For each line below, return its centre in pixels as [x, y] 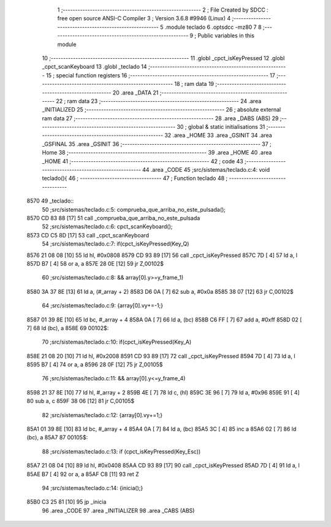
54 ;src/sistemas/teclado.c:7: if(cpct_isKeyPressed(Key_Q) [116, 244]
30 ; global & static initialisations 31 [221, 127]
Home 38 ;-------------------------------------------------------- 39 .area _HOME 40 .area [157, 153]
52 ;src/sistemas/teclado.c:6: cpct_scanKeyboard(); [107, 226]
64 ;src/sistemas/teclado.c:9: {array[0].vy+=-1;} [103, 306]
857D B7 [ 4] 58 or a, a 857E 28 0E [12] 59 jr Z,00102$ [95, 263]
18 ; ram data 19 [194, 84]
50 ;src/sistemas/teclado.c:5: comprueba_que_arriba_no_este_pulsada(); [134, 209]
